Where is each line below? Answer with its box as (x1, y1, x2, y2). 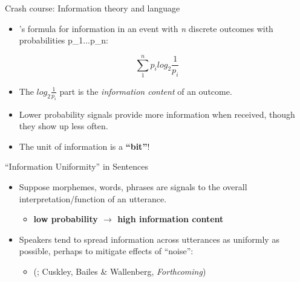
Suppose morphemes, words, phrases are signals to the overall (19, 181, 247, 193)
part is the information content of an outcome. (59, 85, 232, 97)
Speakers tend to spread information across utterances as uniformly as (19, 232, 279, 245)
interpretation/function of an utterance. (19, 192, 167, 205)
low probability (33, 213, 98, 225)
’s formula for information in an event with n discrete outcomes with (19, 22, 273, 34)
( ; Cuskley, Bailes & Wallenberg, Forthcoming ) (33, 265, 206, 278)
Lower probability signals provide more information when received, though (19, 107, 295, 120)
